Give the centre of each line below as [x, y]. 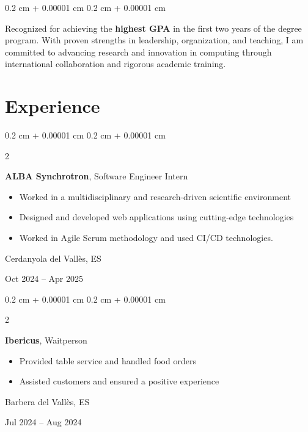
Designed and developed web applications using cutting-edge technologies [156, 217]
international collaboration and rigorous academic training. [116, 64]
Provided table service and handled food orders [108, 360]
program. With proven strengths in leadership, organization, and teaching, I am [154, 40]
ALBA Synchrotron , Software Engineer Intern [97, 176]
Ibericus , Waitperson [46, 340]
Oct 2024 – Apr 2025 [44, 279]
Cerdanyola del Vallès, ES [53, 258]
